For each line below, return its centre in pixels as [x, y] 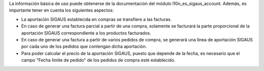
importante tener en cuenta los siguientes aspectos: [61, 10]
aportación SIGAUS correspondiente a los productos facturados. [86, 33]
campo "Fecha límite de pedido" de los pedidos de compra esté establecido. [98, 60]
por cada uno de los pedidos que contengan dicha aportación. [84, 47]
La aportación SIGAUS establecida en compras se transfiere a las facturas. [97, 19]
